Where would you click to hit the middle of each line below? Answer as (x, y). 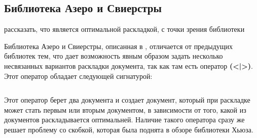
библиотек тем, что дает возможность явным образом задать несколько (114, 56)
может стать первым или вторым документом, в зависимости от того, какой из (125, 109)
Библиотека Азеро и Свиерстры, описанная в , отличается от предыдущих (119, 46)
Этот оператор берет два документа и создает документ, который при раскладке (127, 100)
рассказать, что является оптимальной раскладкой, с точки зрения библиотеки (124, 29)
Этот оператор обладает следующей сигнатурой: (78, 76)
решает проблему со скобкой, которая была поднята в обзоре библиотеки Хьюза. (129, 129)
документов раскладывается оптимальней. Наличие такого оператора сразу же (124, 120)
